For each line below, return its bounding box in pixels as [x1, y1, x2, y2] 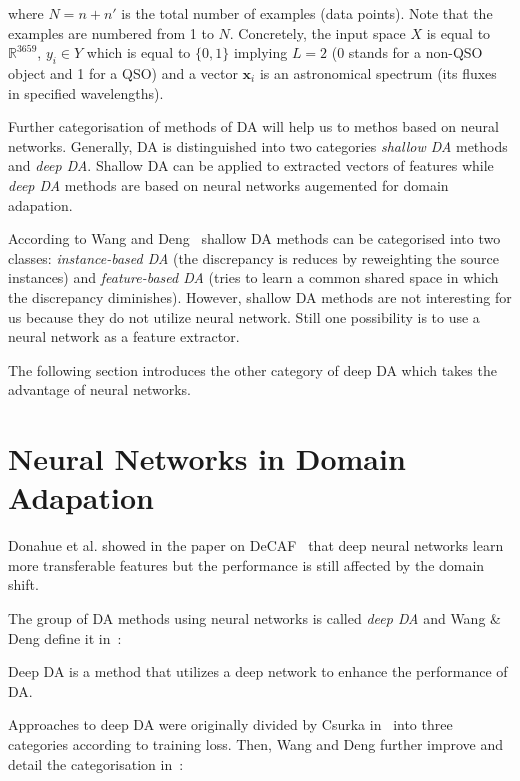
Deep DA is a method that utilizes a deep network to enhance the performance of [8, 661, 508, 682]
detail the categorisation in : [8, 753, 184, 774]
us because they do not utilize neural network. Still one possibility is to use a [8, 306, 480, 327]
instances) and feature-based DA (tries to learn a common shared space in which [8, 267, 499, 288]
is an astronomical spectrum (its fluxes [259, 62, 497, 83]
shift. [8, 574, 39, 595]
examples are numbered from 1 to [8, 22, 214, 43]
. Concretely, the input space [229, 22, 406, 43]
